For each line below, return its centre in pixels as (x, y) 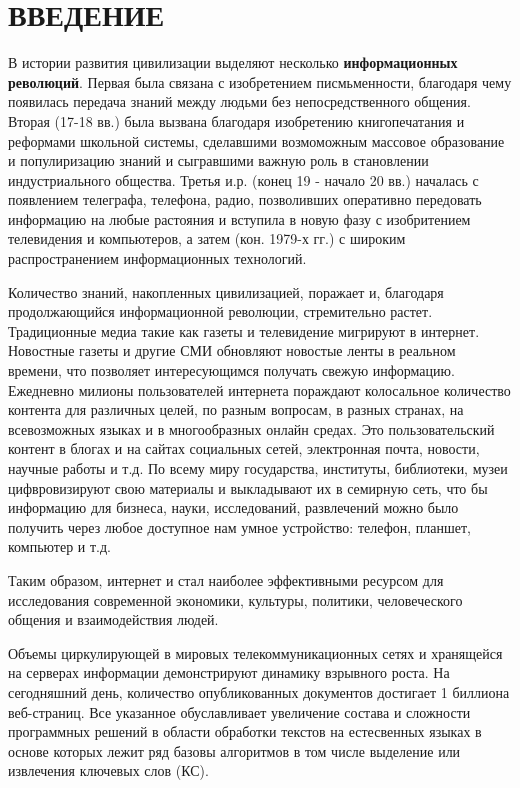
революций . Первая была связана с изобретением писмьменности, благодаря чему (260, 81)
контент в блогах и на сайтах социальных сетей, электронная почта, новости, (244, 448)
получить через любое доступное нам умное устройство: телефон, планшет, (239, 526)
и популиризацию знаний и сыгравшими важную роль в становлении (218, 160)
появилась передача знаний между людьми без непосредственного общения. (239, 101)
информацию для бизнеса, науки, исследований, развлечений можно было (233, 507)
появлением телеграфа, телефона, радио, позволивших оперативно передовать (245, 199)
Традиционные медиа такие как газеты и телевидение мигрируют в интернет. (244, 330)
